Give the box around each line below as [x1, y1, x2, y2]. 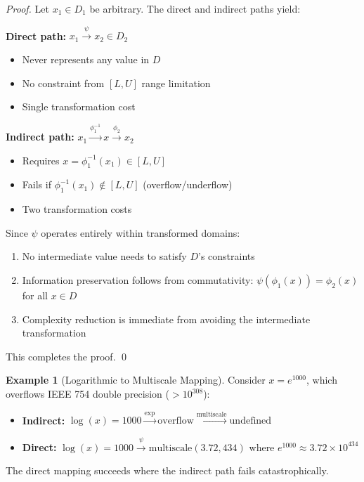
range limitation [141, 75, 211, 90]
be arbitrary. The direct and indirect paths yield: [89, 1, 301, 15]
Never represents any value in [22, 51, 150, 66]
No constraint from [22, 75, 105, 90]
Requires [22, 152, 60, 167]
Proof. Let [6, 1, 49, 15]
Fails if [22, 177, 51, 192]
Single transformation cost [22, 99, 136, 114]
